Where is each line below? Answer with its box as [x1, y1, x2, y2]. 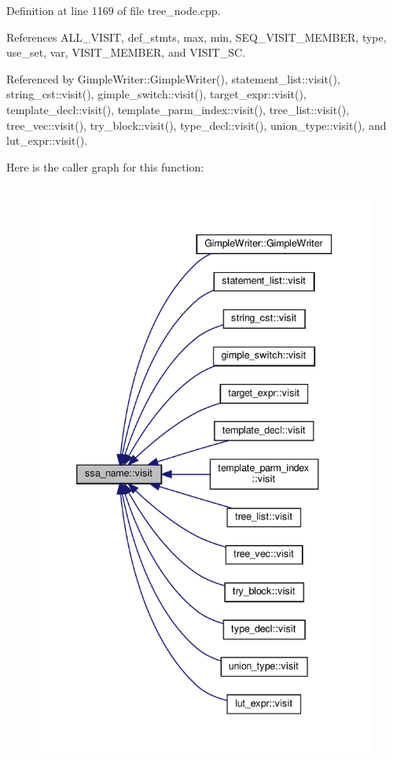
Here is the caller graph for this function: [6, 158, 204, 175]
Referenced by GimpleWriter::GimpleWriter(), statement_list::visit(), [6, 70, 340, 87]
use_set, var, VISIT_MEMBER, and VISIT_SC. [6, 44, 245, 61]
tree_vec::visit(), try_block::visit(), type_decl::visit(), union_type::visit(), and [6, 116, 387, 133]
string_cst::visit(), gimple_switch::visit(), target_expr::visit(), [6, 86, 307, 102]
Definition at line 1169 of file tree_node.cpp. [6, 2, 221, 18]
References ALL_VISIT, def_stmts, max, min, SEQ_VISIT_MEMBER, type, [6, 28, 387, 45]
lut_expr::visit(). [6, 132, 88, 149]
